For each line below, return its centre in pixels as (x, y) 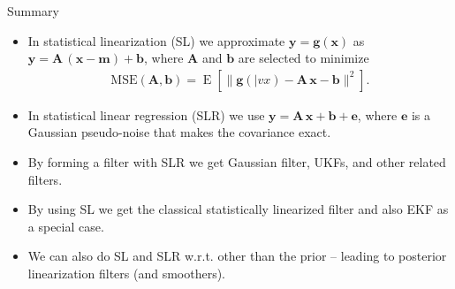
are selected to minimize (303, 58)
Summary (33, 11)
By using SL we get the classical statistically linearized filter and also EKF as (238, 209)
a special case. (66, 226)
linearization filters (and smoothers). (126, 273)
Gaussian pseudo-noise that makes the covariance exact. (179, 132)
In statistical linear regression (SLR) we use (146, 114)
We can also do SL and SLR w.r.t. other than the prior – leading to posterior (237, 256)
